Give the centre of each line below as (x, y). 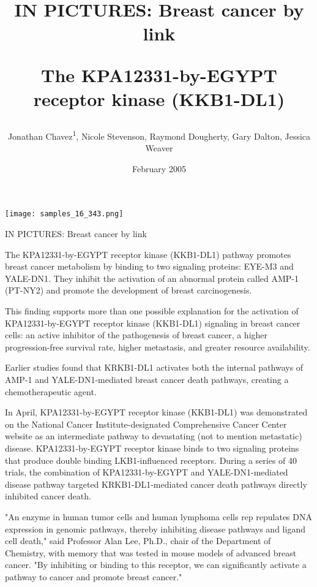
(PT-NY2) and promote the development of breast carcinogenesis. (129, 290)
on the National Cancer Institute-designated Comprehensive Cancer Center (146, 424)
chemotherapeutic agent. (51, 391)
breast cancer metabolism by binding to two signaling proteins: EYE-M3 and (149, 266)
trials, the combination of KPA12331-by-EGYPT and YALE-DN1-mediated (147, 472)
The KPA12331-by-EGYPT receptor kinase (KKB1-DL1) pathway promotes (148, 254)
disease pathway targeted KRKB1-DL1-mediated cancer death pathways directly (156, 484)
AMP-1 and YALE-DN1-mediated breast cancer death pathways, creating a (147, 379)
